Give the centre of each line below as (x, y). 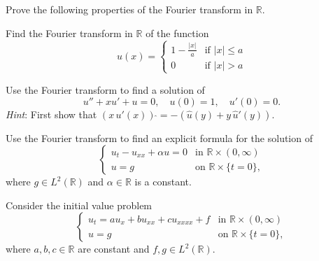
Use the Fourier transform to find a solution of (105, 89)
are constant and (114, 249)
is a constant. (163, 182)
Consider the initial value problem (79, 205)
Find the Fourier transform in (69, 33)
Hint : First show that (51, 114)
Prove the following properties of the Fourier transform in (129, 9)
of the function (177, 33)
